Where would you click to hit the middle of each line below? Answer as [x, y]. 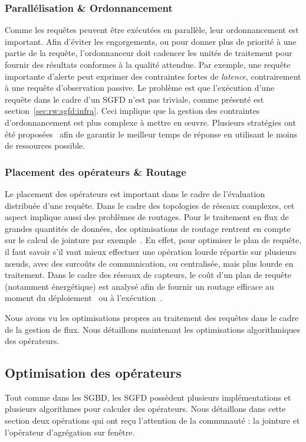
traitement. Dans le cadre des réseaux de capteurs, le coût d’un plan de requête [148, 275]
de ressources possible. [45, 145]
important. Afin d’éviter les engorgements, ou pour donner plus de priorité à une [151, 41]
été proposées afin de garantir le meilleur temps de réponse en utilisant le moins [151, 134]
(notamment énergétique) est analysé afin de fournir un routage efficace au [139, 286]
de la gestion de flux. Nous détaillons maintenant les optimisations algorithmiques [153, 329]
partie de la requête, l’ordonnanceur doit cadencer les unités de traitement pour [149, 53]
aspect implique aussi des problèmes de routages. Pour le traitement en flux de [147, 217]
